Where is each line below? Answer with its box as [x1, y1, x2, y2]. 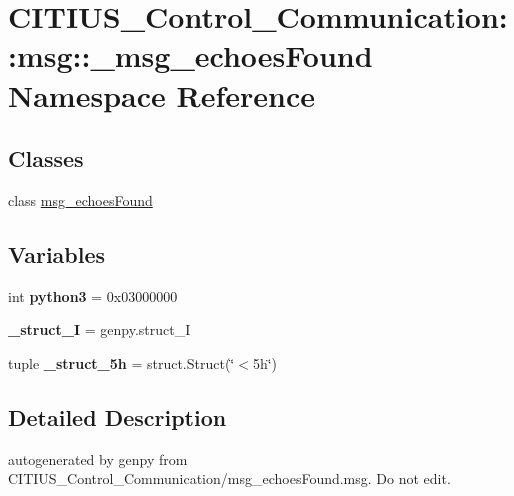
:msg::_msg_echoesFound [8, 35, 373, 76]
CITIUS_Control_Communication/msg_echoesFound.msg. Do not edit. [8, 468, 451, 489]
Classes [8, 143, 84, 174]
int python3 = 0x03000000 [8, 285, 178, 306]
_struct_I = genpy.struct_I [8, 319, 191, 340]
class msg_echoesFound [8, 189, 153, 210]
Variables [8, 238, 106, 269]
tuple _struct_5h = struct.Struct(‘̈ [8, 352, 235, 373]
